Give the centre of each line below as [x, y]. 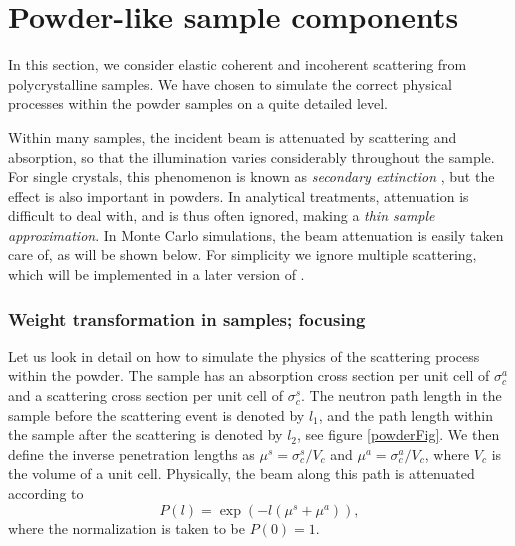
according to [46, 493]
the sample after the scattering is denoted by [145, 434]
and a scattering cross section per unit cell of [145, 395]
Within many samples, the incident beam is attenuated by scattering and [232, 136]
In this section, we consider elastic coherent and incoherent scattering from [237, 64]
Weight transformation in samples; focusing [187, 318]
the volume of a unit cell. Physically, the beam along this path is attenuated [241, 473]
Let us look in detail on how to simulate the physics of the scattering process [244, 355]
